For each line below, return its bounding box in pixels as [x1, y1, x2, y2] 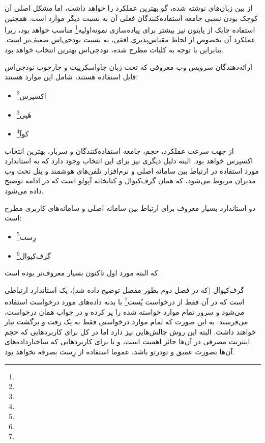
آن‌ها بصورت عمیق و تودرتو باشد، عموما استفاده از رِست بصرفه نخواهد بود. [5, 346, 235, 357]
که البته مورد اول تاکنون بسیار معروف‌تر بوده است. [5, 267, 160, 278]
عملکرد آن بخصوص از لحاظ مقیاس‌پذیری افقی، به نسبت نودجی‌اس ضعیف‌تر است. [5, 34, 256, 45]
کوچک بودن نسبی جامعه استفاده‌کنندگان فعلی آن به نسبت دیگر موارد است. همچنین [5, 12, 258, 23]
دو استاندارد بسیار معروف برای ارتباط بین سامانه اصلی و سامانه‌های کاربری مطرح [5, 202, 256, 213]
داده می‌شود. [5, 185, 44, 196]
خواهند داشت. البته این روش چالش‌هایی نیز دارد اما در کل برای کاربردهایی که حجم [5, 326, 256, 337]
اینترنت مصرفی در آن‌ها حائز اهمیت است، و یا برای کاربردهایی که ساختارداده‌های [5, 336, 250, 347]
